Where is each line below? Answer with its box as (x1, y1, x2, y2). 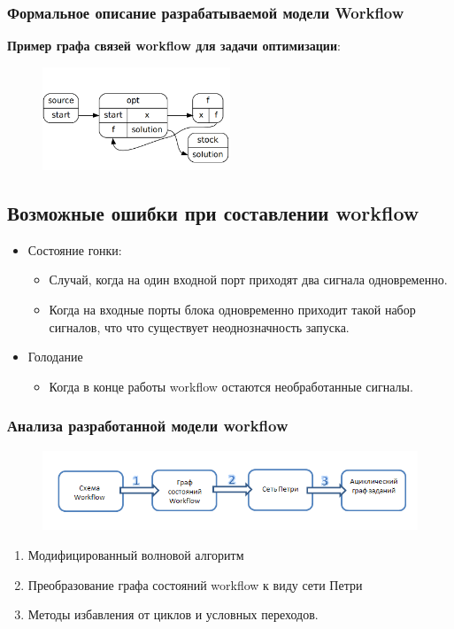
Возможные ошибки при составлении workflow (7, 198, 419, 226)
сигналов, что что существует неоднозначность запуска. (49, 317, 350, 336)
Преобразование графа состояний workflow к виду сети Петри (27, 575, 363, 594)
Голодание (27, 347, 83, 366)
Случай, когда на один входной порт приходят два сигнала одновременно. (49, 270, 448, 289)
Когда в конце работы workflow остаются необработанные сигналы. (49, 377, 413, 395)
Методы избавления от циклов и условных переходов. (27, 605, 319, 624)
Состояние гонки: (27, 240, 122, 259)
